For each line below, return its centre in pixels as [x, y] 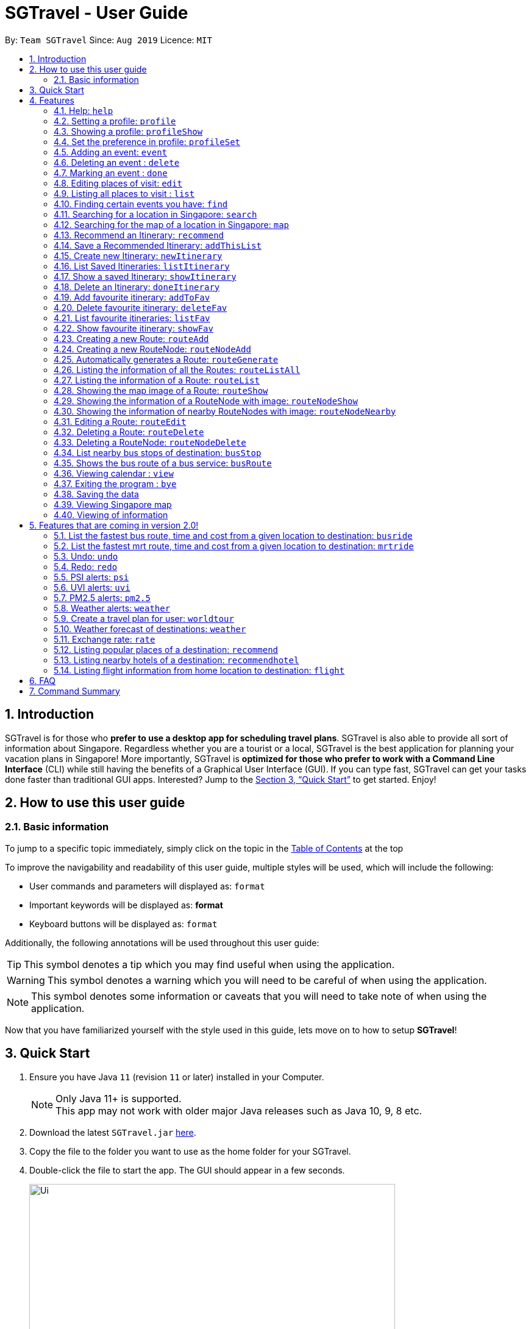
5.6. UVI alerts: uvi [92, 587]
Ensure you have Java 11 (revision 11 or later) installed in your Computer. [177, 1077]
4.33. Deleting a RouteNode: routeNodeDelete [150, 442]
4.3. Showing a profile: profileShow [128, 131]
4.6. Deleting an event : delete [117, 162]
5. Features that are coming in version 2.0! [114, 525]
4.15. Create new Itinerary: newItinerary [138, 255]
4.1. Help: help [84, 110]
